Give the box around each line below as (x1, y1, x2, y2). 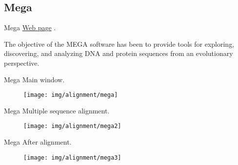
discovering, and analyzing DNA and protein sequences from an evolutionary (4, 48, 233, 58)
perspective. (4, 57, 40, 68)
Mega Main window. (4, 74, 65, 84)
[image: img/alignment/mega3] (23, 154, 121, 161)
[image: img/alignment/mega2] (23, 123, 121, 130)
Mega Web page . (4, 22, 56, 33)
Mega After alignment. (4, 137, 72, 147)
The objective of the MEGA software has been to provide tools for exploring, (4, 38, 235, 49)
